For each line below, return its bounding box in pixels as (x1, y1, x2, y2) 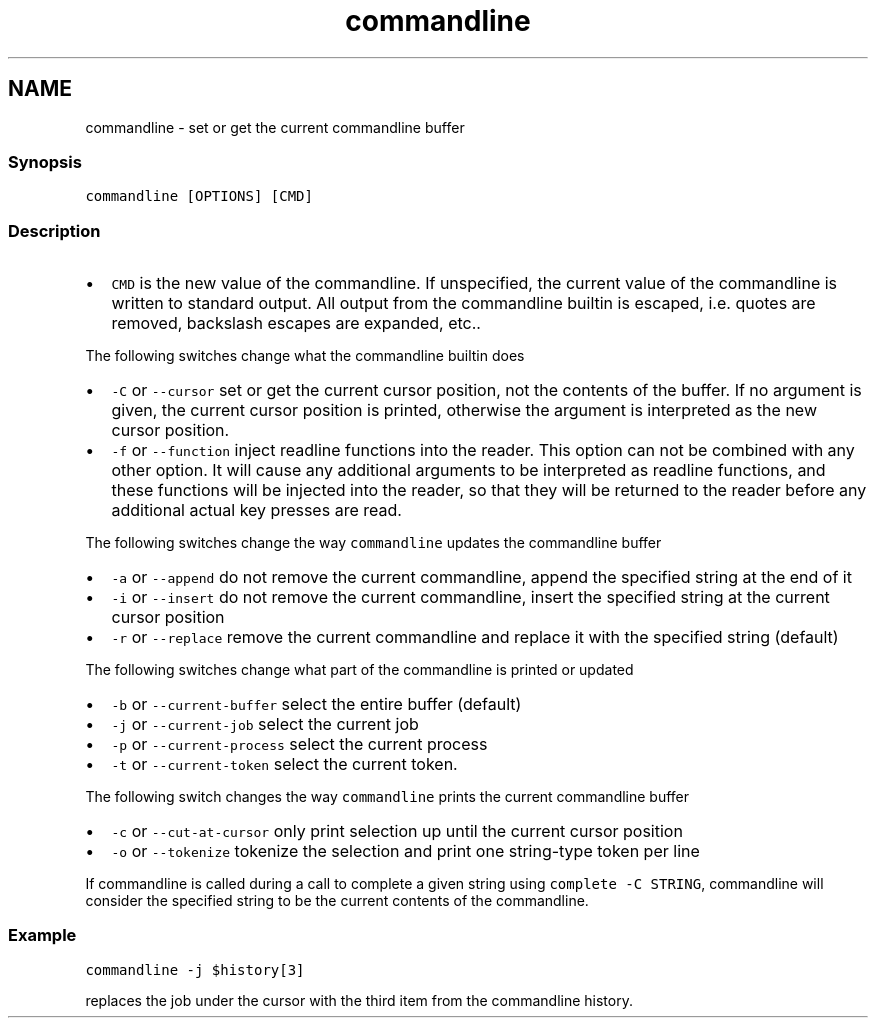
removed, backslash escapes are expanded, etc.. (111, 313, 481, 334)
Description (8, 220, 101, 241)
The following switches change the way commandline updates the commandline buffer (85, 534, 662, 552)
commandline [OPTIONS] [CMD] (85, 188, 313, 205)
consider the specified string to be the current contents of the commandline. (85, 892, 589, 910)
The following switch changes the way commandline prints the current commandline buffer (85, 788, 690, 806)
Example (8, 925, 77, 946)
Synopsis (8, 151, 82, 172)
